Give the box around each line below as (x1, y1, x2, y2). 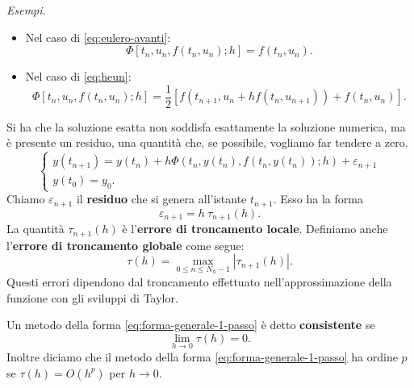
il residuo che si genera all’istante (76, 190, 247, 207)
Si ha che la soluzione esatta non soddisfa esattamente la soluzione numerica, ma (6, 118, 406, 135)
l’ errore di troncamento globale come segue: (6, 236, 245, 253)
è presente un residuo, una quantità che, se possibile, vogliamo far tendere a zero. (6, 134, 408, 151)
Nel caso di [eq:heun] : (25, 68, 132, 85)
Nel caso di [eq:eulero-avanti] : (25, 28, 171, 45)
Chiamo (6, 190, 45, 207)
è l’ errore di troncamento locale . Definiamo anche (122, 220, 388, 237)
